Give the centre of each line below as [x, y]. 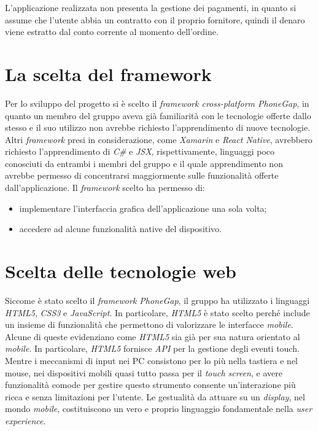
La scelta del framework [108, 73]
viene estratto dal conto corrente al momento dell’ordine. [112, 32]
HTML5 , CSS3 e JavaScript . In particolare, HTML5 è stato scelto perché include [157, 312]
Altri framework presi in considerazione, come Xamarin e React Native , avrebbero [159, 139]
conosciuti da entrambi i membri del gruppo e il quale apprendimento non [144, 163]
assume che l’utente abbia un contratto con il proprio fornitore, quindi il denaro [155, 19]
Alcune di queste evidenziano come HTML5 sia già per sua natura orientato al [153, 336]
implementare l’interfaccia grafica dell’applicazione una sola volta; [143, 208]
